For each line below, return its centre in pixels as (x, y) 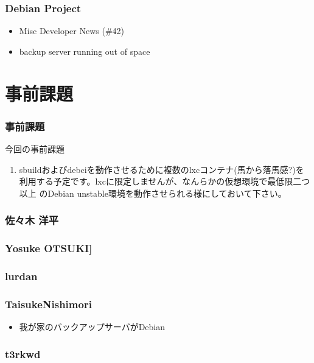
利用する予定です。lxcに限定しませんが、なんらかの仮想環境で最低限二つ (165, 181)
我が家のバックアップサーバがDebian (92, 327)
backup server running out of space (85, 51)
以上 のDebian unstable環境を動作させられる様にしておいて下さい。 (153, 193)
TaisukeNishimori (48, 304)
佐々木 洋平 (32, 220)
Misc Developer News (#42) (72, 31)
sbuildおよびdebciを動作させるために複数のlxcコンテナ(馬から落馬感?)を (162, 169)
